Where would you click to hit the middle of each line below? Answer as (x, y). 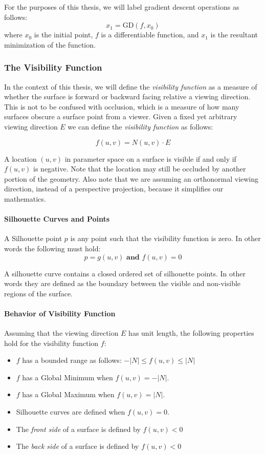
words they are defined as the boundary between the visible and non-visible (123, 283)
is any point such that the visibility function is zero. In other (165, 238)
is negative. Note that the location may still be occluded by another (140, 169)
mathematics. (25, 198)
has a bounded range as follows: (72, 360)
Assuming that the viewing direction (61, 333)
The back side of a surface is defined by (78, 446)
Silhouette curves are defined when (71, 412)
